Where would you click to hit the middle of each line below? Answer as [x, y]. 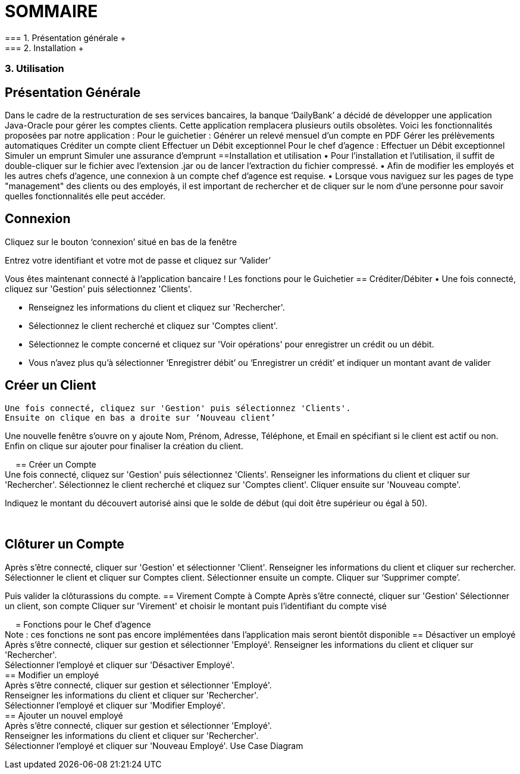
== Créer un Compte [56, 464]
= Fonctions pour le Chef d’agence [83, 624]
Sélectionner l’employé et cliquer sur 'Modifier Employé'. [115, 705]
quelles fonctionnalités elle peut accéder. [85, 196]
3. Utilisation [35, 69]
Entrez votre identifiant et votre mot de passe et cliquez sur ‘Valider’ [138, 260]
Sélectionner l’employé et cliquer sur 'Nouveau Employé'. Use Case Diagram [154, 745]
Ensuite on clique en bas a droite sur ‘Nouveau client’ [140, 417]
